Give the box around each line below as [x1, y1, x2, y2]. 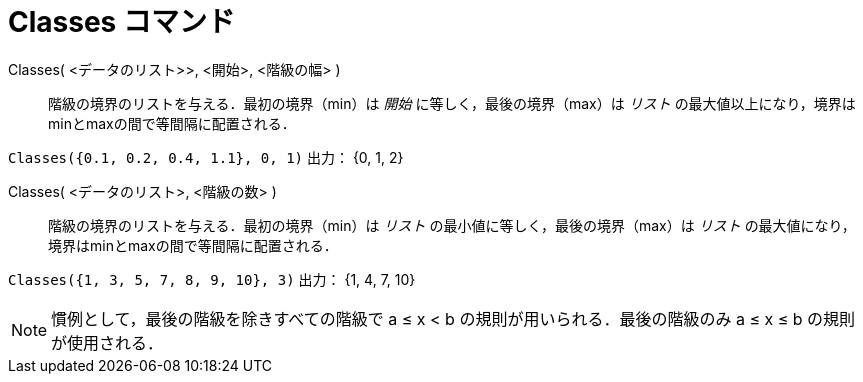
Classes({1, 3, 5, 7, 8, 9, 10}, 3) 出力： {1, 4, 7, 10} [8, 270, 416, 288]
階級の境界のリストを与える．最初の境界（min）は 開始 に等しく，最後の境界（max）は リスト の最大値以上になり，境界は [48, 94, 856, 112]
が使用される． [51, 332, 164, 353]
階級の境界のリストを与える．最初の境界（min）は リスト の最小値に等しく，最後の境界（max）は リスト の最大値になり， [48, 216, 856, 234]
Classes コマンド [8, 5, 235, 39]
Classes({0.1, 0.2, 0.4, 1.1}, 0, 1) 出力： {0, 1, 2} [8, 148, 404, 166]
